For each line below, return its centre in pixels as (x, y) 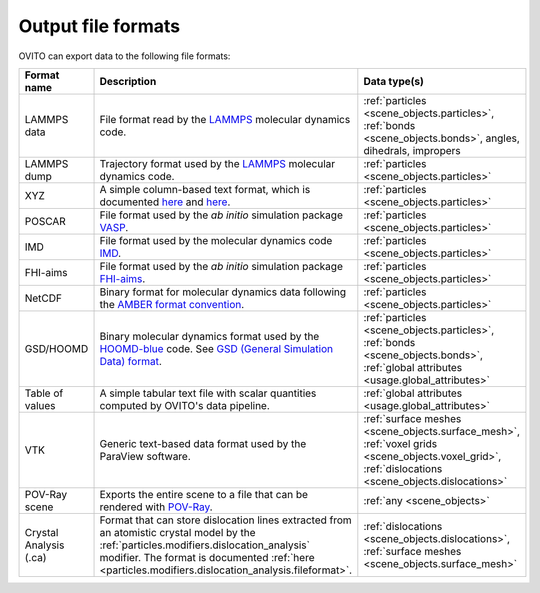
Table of (44, 393)
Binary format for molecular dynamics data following (223, 292)
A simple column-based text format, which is (205, 189)
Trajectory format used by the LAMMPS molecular (217, 163)
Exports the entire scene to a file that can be (204, 494)
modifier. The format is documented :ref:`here (207, 557)
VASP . (114, 227)
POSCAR (45, 221)
